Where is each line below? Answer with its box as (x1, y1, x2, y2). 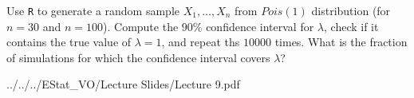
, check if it (324, 18, 379, 34)
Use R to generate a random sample (6, 2, 179, 18)
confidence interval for (206, 18, 314, 34)
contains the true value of (6, 33, 132, 50)
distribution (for (311, 2, 391, 18)
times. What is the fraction (274, 33, 408, 50)
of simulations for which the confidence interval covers (6, 49, 270, 65)
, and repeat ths (161, 33, 240, 50)
